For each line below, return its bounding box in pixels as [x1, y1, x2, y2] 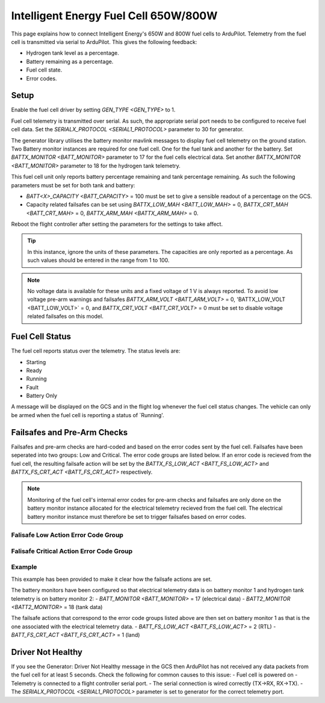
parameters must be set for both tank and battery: [11, 181, 135, 189]
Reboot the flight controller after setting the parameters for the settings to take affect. [11, 220, 223, 228]
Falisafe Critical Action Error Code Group [11, 547, 133, 555]
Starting [26, 358, 46, 365]
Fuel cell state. [26, 66, 63, 73]
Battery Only [26, 392, 57, 400]
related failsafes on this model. [27, 313, 104, 320]
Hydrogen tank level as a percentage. [26, 49, 120, 57]
